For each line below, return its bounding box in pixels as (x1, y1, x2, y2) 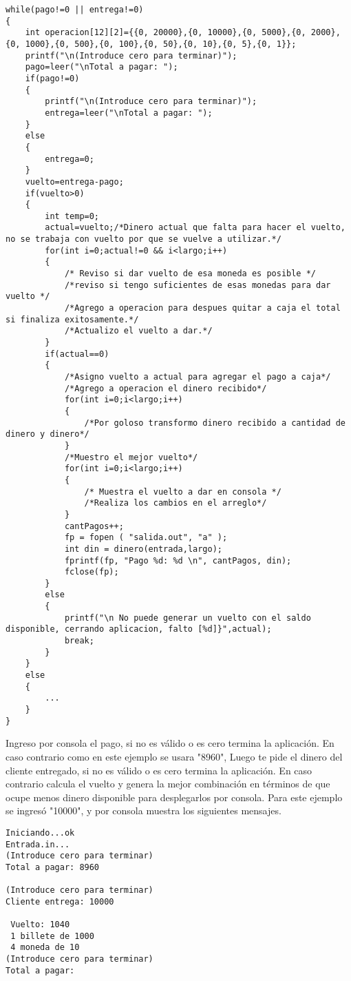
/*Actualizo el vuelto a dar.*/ (64, 326, 213, 336)
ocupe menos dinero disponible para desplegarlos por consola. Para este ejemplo (6, 789, 343, 804)
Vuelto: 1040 (10, 920, 70, 930)
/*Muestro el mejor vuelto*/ (64, 452, 198, 462)
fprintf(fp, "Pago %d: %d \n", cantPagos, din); (64, 555, 292, 566)
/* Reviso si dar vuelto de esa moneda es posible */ (64, 269, 317, 279)
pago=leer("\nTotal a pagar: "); (25, 62, 178, 72)
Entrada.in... (6, 839, 70, 849)
